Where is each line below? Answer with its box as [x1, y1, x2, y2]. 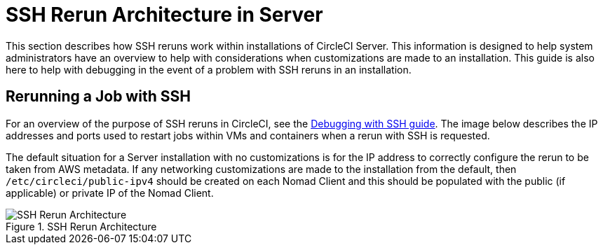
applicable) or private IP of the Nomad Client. [6, 186, 214, 199]
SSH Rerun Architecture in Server [6, 3, 323, 27]
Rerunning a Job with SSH [6, 88, 191, 106]
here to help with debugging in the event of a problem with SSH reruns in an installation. [6, 63, 412, 76]
